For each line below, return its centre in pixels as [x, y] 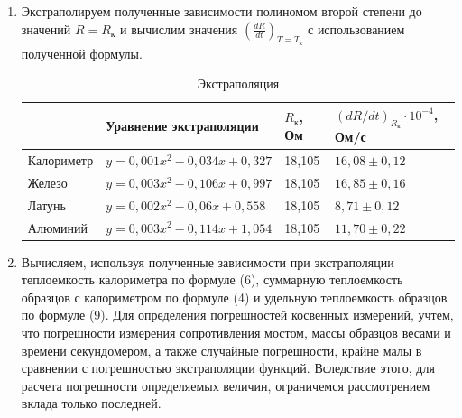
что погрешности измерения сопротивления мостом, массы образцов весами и [236, 333]
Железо [47, 182]
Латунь [46, 204]
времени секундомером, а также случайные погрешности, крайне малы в [222, 350]
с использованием [356, 28]
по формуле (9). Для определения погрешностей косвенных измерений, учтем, [237, 315]
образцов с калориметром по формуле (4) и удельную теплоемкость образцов [234, 297]
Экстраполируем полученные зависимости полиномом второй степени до [222, 11]
